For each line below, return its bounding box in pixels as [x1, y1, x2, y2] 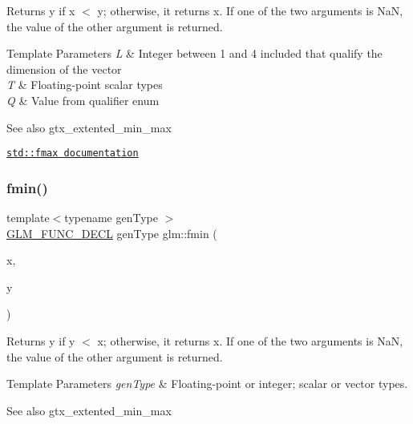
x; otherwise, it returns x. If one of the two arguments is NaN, [97, 333, 403, 349]
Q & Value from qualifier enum [6, 91, 160, 108]
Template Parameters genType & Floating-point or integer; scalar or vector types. [6, 375, 408, 392]
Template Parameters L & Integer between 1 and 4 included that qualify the [6, 45, 383, 62]
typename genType [64, 209, 158, 226]
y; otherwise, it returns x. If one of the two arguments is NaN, [97, 2, 403, 18]
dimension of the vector [6, 60, 122, 77]
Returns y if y [6, 333, 75, 349]
